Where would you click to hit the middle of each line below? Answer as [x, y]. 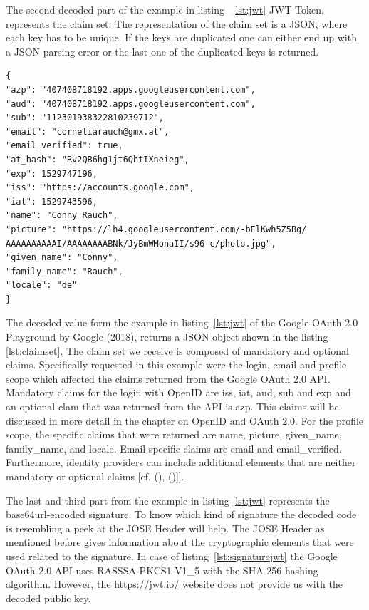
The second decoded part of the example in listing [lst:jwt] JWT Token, [165, 9]
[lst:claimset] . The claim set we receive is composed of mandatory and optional [177, 350]
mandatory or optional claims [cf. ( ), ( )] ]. [95, 476]
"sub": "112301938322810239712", [85, 118]
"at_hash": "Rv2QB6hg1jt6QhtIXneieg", [98, 159]
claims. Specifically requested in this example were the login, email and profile [176, 365]
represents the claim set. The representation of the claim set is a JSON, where [177, 23]
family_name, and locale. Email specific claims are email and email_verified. [174, 448]
